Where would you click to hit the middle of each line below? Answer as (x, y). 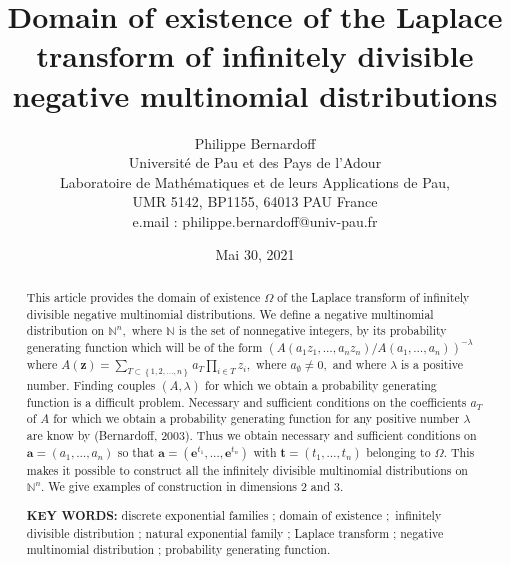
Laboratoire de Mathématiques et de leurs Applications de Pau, (255, 181)
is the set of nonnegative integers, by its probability (312, 330)
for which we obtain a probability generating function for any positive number (256, 418)
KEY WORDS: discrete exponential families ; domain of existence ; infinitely (234, 515)
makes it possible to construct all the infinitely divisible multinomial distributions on (247, 469)
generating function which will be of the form (144, 346)
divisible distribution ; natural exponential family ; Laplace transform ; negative (235, 532)
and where (359, 363)
